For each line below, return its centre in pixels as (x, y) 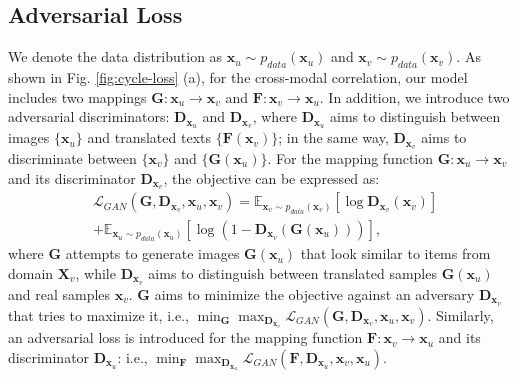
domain (31, 272)
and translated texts (149, 137)
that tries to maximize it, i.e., (98, 314)
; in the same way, (333, 137)
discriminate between (72, 157)
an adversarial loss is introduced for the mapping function (185, 337)
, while (95, 272)
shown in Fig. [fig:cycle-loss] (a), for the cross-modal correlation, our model (238, 77)
